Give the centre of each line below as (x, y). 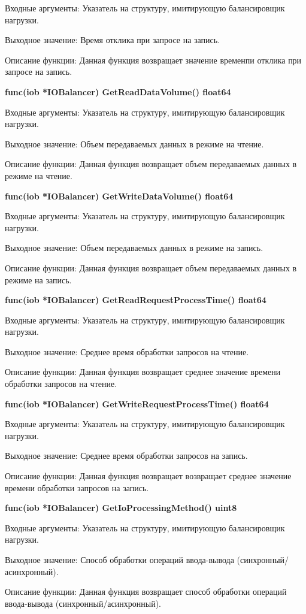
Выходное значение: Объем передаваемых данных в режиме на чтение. (134, 143)
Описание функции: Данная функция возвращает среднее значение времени (143, 372)
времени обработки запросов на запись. (77, 487)
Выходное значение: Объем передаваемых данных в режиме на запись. (134, 248)
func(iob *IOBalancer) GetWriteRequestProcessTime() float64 (137, 403)
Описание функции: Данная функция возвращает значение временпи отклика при (153, 60)
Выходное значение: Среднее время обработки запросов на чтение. (127, 351)
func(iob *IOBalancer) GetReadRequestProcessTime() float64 (136, 300)
